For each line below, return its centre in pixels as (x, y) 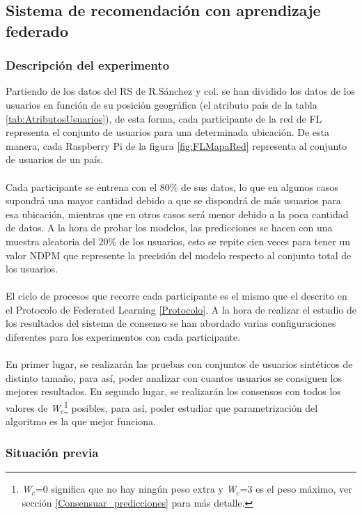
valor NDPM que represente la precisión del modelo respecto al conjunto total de (179, 255)
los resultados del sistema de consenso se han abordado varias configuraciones (171, 323)
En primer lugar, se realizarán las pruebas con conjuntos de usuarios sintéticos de (179, 364)
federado (37, 30)
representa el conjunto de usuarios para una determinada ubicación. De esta (168, 132)
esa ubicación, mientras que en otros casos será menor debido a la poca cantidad (177, 214)
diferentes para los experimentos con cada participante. (123, 337)
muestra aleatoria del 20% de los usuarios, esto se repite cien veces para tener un (178, 241)
